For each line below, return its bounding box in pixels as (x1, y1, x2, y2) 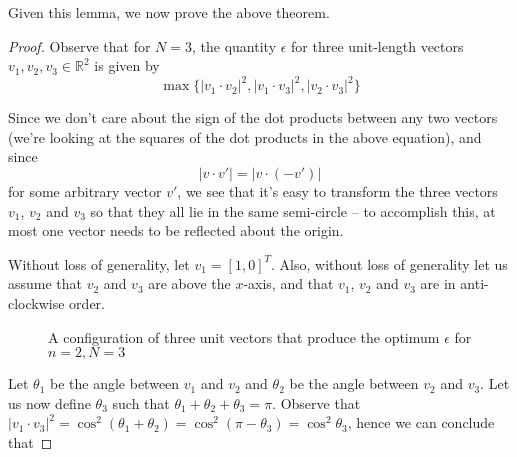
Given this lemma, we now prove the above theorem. (8, 2, 330, 22)
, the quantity (192, 35, 277, 56)
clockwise (8, 293, 65, 314)
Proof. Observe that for (8, 35, 151, 56)
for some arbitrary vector (8, 181, 162, 202)
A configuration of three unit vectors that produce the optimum (48, 326, 440, 347)
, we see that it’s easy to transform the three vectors (177, 181, 498, 202)
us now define (8, 392, 91, 413)
